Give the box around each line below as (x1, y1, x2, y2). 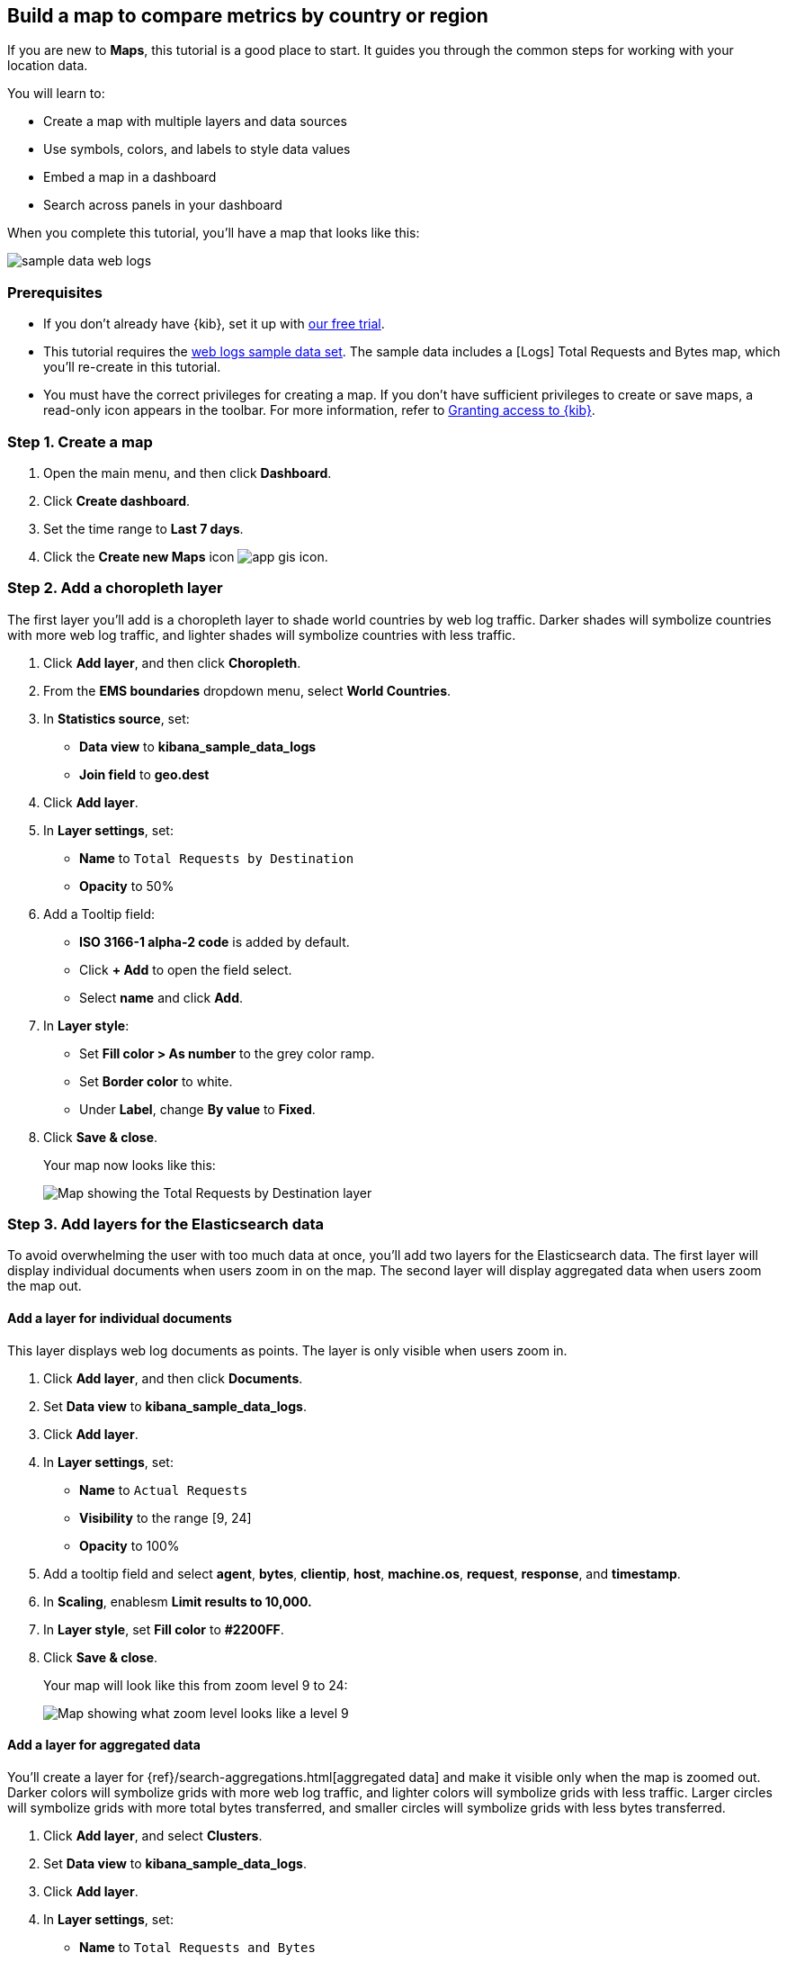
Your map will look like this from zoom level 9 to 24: (43, 1677, 348, 1693)
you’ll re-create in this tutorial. (43, 359, 221, 375)
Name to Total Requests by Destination (79, 850, 354, 866)
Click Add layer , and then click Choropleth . (43, 654, 301, 670)
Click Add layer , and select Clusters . (43, 1827, 263, 1843)
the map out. (7, 1278, 82, 1294)
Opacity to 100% (79, 1537, 180, 1553)
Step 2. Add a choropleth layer (7, 579, 223, 598)
